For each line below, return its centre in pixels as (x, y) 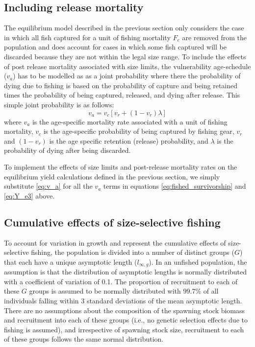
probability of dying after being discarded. (67, 150)
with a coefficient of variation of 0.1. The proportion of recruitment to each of (121, 281)
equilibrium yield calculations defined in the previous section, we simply (112, 176)
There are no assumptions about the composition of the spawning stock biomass (125, 310)
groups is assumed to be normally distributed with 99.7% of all (124, 291)
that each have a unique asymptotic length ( (71, 261)
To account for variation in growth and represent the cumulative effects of (115, 242)
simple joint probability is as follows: (59, 104)
